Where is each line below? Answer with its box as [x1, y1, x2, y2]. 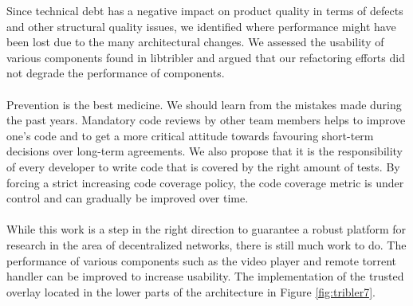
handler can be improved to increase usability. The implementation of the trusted [6, 268, 404, 284]
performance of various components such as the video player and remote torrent [6, 252, 397, 269]
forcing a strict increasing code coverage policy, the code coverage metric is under [6, 174, 404, 190]
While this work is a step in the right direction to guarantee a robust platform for [6, 221, 407, 237]
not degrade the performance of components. [6, 65, 225, 81]
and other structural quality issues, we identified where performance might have [6, 18, 396, 34]
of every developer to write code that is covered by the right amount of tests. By [6, 158, 400, 175]
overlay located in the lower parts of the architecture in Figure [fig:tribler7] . [6, 283, 376, 300]
